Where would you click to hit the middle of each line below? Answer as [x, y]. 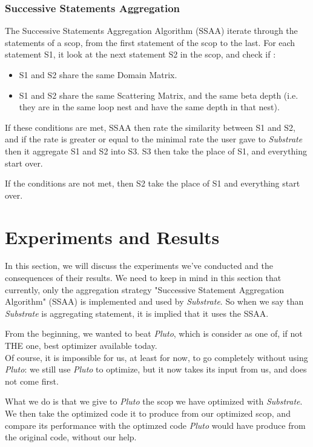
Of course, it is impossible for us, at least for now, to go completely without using [156, 357]
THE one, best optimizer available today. [81, 346]
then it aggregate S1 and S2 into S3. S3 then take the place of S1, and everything [156, 151]
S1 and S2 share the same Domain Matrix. [98, 74]
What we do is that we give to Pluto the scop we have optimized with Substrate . [154, 401]
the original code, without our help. [71, 437]
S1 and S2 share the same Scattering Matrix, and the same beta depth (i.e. [159, 95]
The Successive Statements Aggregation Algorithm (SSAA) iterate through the [151, 31]
